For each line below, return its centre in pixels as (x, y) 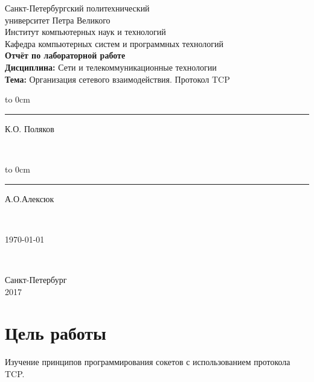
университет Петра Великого (58, 20)
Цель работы (56, 333)
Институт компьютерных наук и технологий (85, 32)
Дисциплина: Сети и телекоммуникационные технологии (111, 67)
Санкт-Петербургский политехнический (77, 8)
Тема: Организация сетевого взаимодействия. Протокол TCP (117, 79)
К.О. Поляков (30, 128)
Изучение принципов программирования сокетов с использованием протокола (148, 362)
